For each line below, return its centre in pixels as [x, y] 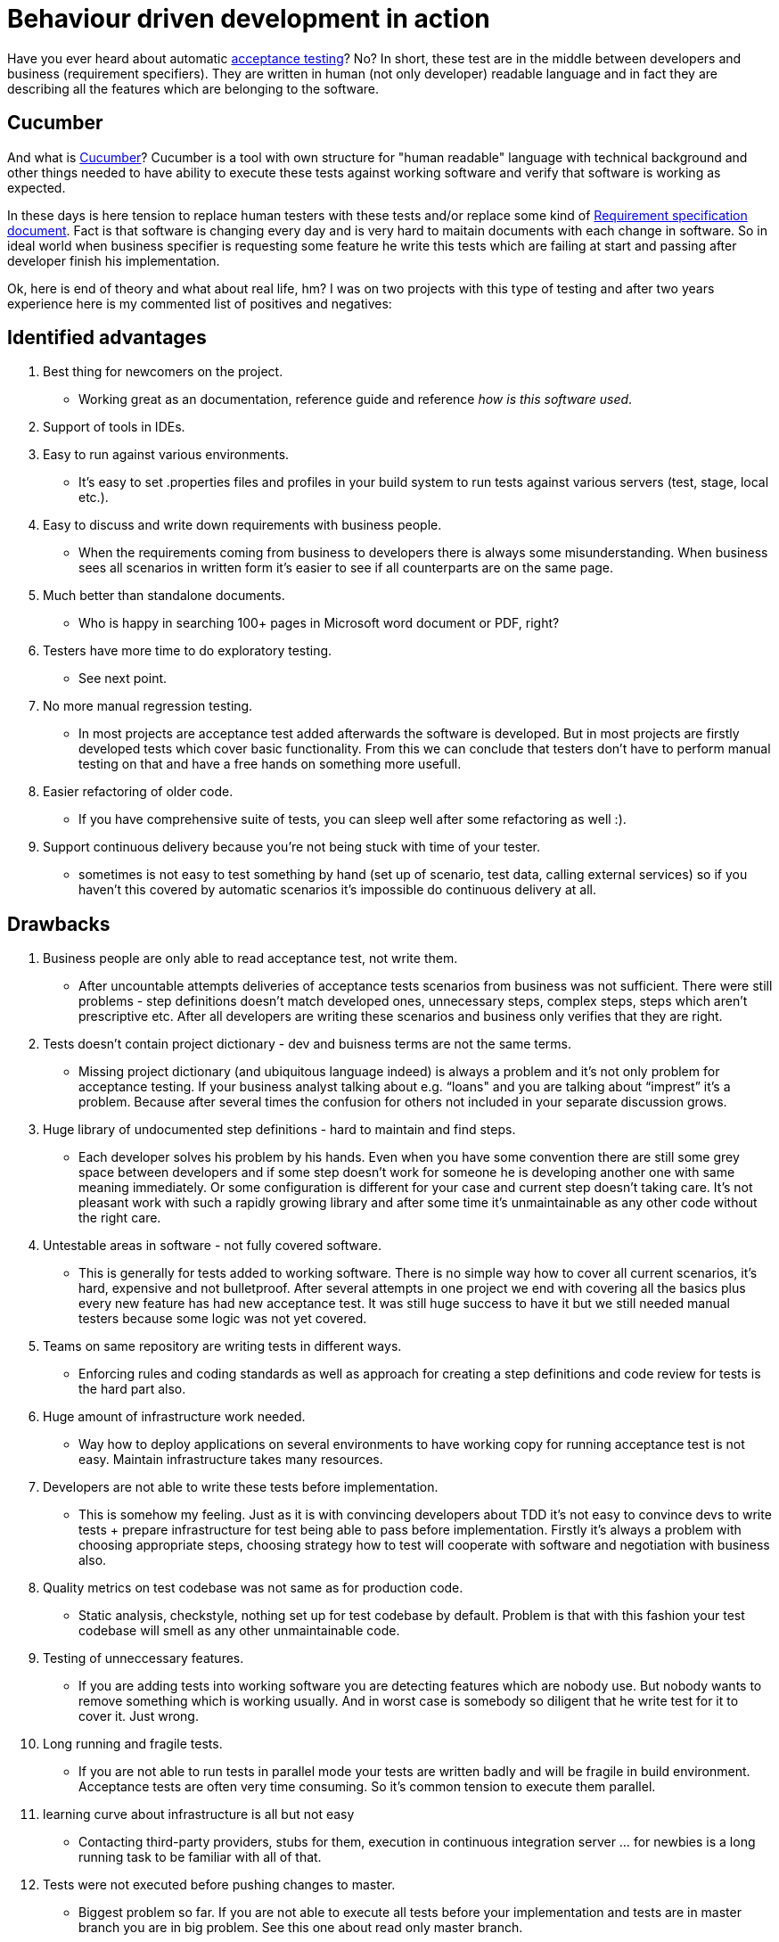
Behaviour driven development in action [249, 19]
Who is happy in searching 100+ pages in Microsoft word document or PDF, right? [319, 623]
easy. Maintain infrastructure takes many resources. [231, 1460]
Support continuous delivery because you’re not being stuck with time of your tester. [291, 847]
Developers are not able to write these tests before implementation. [241, 1487]
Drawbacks [59, 924]
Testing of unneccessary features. [143, 1658]
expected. [37, 187]
